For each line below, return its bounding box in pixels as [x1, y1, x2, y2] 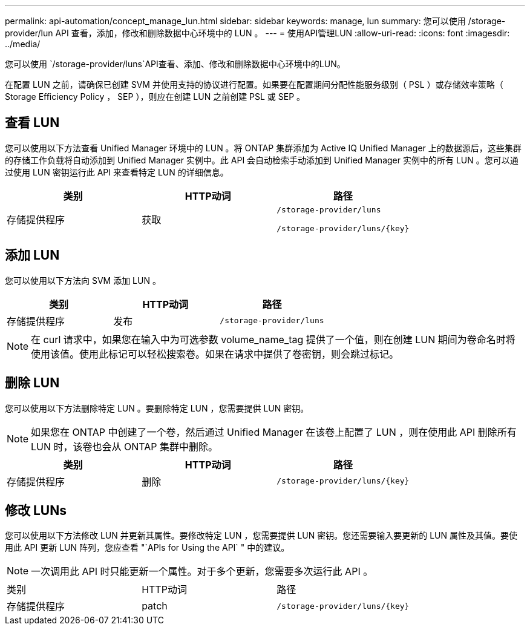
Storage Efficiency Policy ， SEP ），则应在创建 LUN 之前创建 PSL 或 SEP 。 [5, 91, 306, 102]
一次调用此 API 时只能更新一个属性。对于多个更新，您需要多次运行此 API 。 [31, 565, 373, 578]
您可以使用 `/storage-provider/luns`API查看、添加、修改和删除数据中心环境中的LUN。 [5, 59, 345, 69]
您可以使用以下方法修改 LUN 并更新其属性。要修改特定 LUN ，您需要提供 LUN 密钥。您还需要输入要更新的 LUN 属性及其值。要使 [5, 530, 518, 541]
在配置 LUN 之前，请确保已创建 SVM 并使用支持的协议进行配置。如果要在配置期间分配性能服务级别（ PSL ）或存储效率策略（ [5, 79, 503, 90]
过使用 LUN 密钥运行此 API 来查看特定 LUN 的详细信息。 [5, 166, 229, 177]
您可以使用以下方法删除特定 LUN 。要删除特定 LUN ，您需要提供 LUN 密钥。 [5, 402, 309, 413]
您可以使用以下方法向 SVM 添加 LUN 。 [5, 275, 161, 286]
